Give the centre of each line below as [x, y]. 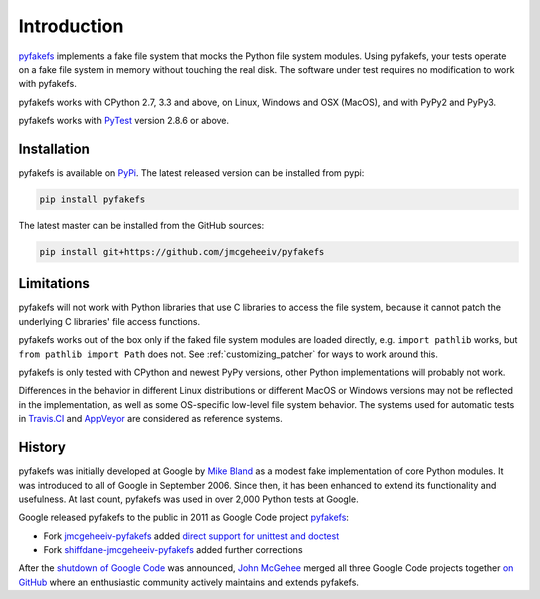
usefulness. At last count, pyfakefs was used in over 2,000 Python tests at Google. [188, 499]
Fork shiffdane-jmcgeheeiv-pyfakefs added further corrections [173, 550]
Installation [54, 148]
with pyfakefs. [47, 84]
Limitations [54, 283]
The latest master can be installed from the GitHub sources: [141, 225]
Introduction [71, 26]
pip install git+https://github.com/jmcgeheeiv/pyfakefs [182, 251]
